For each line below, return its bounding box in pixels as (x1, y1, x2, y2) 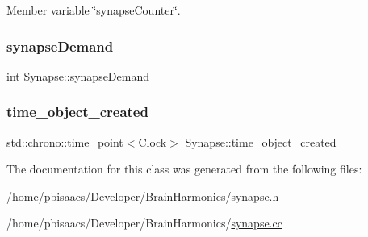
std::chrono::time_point (6, 133, 123, 150)
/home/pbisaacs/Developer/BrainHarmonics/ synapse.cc (6, 214, 282, 231)
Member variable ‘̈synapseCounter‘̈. (6, 2, 181, 18)
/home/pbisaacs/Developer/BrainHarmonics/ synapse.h (6, 187, 279, 204)
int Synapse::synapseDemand (6, 67, 150, 84)
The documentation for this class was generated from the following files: (6, 160, 362, 177)
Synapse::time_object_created (185, 133, 337, 150)
